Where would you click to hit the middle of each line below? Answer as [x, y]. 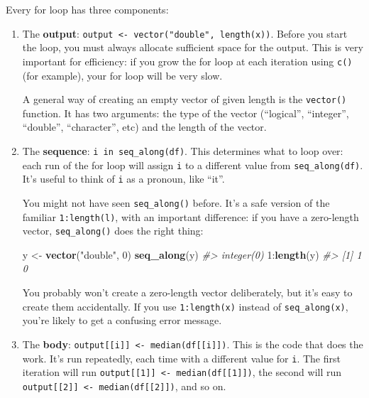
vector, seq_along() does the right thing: [113, 231]
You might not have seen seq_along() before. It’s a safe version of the [176, 202]
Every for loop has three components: [87, 9]
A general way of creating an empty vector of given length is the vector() [184, 99]
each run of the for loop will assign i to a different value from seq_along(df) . [193, 165]
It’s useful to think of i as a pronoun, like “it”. [123, 179]
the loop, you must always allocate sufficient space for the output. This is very [193, 47]
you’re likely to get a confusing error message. [122, 320]
